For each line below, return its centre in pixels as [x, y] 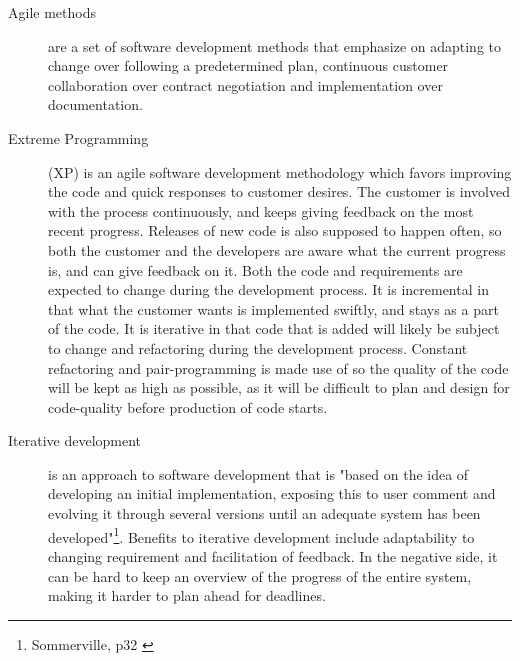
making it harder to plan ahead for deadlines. [187, 595]
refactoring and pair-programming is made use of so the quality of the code [278, 367]
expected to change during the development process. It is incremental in [268, 289]
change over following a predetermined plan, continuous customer [248, 65]
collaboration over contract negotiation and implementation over [245, 84]
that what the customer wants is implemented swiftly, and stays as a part [273, 308]
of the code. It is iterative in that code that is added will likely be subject [274, 328]
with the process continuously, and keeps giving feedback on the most [261, 210]
